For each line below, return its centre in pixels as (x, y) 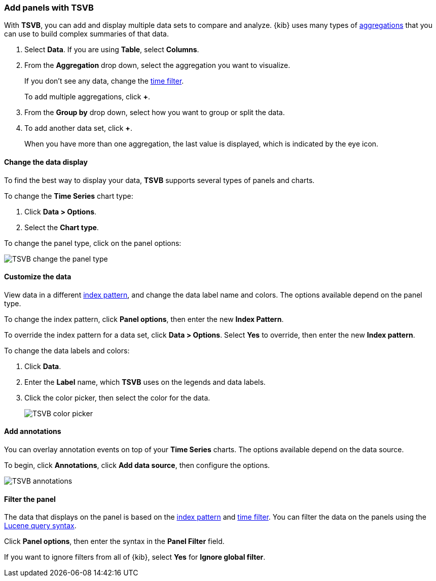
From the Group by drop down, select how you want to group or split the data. (155, 113)
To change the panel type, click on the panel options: (93, 243)
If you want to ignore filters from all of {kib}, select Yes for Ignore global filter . (135, 557)
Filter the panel (30, 499)
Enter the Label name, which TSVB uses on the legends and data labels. (145, 382)
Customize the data (38, 277)
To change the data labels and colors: (67, 350)
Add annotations (33, 431)
